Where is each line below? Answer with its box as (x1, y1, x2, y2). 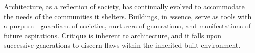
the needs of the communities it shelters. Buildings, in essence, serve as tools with (4, 11, 252, 21)
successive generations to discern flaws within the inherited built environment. (4, 40, 241, 50)
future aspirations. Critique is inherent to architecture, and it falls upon (4, 30, 222, 40)
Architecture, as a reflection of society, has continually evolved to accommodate (4, 1, 245, 11)
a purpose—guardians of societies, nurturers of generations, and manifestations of (4, 21, 251, 31)
